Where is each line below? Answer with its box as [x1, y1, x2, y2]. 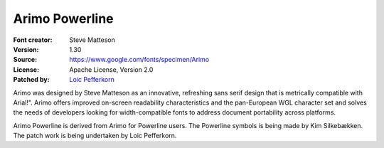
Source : [13, 55, 38, 64]
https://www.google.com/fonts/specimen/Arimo [69, 55, 210, 64]
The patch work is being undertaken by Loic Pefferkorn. [13, 132, 177, 140]
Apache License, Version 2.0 [69, 65, 154, 74]
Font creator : [13, 36, 53, 44]
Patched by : [13, 75, 50, 84]
